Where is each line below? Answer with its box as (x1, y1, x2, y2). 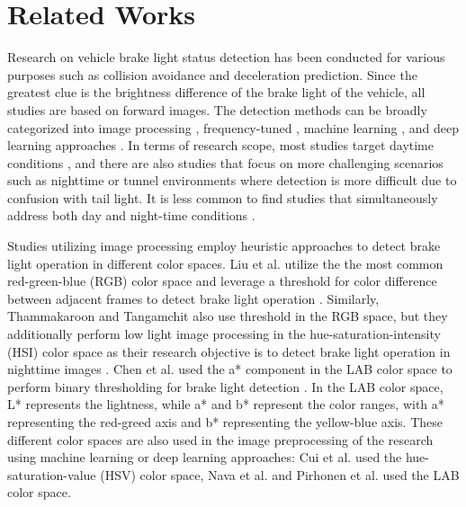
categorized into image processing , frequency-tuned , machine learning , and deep (7, 118, 460, 137)
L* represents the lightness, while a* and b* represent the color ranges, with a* (7, 395, 444, 414)
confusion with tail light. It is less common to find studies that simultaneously (7, 188, 438, 207)
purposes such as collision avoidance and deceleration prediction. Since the (7, 65, 417, 84)
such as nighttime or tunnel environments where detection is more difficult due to (7, 171, 457, 190)
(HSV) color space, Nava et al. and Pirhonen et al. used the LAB (100, 465, 460, 484)
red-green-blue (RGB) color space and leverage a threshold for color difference (7, 271, 437, 290)
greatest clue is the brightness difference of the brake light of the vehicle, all (7, 83, 426, 102)
